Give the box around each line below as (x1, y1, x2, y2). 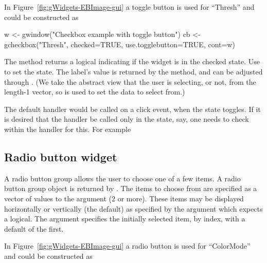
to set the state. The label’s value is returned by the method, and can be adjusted (4, 66, 263, 77)
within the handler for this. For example (4, 123, 131, 134)
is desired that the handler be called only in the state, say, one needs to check (4, 114, 249, 124)
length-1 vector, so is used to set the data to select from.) (4, 86, 185, 97)
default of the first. (4, 223, 64, 234)
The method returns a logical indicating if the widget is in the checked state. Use (4, 56, 260, 67)
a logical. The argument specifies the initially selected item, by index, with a (4, 213, 245, 224)
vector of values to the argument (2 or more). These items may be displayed (4, 193, 244, 203)
